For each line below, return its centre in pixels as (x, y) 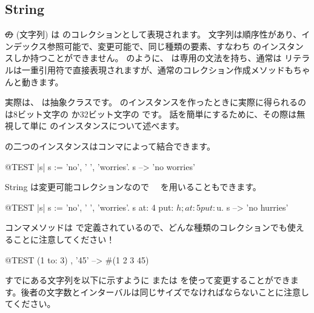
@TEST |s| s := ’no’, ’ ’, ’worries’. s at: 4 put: (89, 207)
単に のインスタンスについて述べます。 (107, 126)
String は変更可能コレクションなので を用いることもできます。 (133, 187)
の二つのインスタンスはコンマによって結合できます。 (110, 146)
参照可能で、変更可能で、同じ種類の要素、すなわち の (154, 46)
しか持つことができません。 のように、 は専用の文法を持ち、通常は (147, 58)
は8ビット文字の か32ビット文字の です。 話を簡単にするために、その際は (151, 114)
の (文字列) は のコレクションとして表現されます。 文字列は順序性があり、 (153, 34)
